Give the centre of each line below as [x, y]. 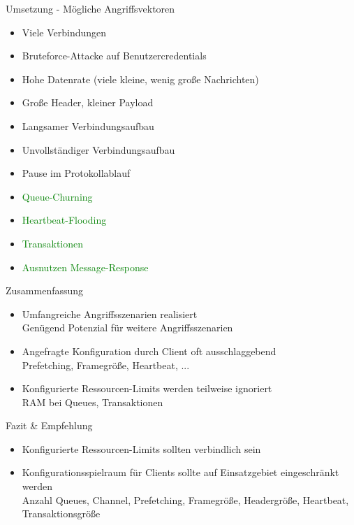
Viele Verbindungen [64, 32]
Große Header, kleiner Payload [88, 102]
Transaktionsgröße [61, 513]
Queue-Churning [57, 196]
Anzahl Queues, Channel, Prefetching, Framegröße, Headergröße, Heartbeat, [185, 499]
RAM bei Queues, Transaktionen [93, 402]
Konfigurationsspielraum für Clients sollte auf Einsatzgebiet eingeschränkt [180, 472]
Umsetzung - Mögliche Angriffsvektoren [90, 8]
